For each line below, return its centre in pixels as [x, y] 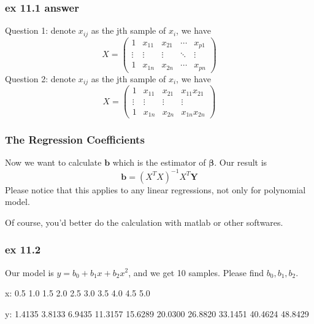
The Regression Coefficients [75, 140]
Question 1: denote [40, 30]
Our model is [29, 272]
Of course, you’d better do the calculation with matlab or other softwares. [144, 222]
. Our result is [241, 162]
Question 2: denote [40, 78]
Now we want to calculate [53, 162]
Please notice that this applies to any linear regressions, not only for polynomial [155, 189]
